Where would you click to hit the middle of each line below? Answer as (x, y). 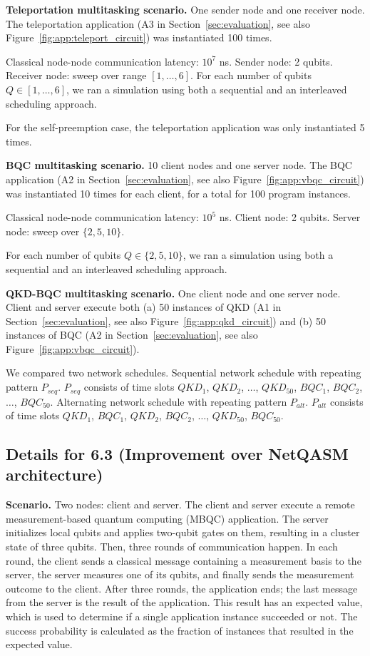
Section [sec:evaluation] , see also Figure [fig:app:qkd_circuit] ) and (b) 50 (166, 321)
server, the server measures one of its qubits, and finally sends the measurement (180, 574)
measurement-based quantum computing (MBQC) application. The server (167, 518)
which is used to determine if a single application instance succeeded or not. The (182, 616)
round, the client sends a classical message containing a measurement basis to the (184, 560)
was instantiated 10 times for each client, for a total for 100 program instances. (178, 193)
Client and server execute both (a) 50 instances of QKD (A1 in (144, 307)
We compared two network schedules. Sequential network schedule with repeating (184, 373)
